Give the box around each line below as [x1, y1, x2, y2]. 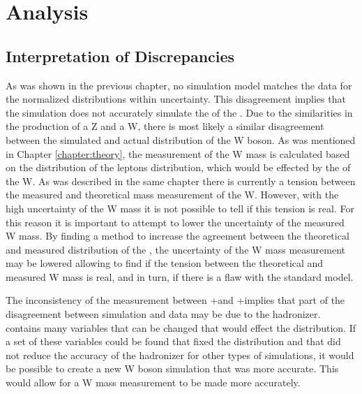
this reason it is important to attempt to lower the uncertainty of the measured [6, 214, 345, 229]
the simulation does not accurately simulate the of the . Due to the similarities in [6, 105, 353, 119]
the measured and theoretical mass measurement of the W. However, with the [6, 187, 339, 202]
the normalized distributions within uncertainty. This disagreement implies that [6, 92, 346, 106]
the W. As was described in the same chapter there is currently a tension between [6, 173, 356, 188]
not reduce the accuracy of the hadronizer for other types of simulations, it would [6, 347, 354, 362]
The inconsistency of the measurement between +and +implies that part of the [6, 293, 345, 307]
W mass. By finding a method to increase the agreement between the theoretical [6, 228, 349, 243]
